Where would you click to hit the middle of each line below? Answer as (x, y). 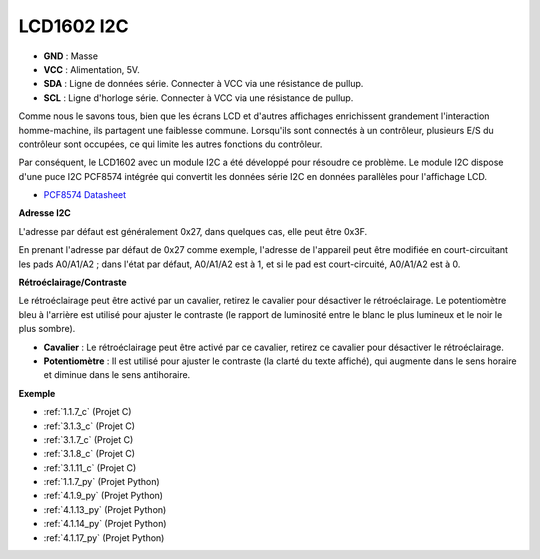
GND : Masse (71, 56)
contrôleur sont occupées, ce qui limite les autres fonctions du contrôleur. (170, 144)
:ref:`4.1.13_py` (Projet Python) (105, 509)
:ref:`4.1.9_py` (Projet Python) (103, 496)
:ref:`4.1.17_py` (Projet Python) (104, 537)
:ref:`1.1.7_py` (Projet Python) (101, 482)
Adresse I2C (45, 213)
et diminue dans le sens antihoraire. (117, 375)
